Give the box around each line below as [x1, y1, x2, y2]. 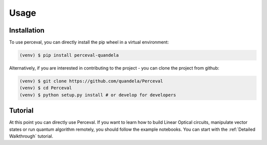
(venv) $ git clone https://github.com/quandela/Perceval [19, 78, 163, 84]
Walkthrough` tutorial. [9, 133, 53, 139]
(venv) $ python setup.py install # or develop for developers [19, 92, 177, 98]
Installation [9, 26, 44, 35]
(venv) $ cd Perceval [19, 85, 72, 91]
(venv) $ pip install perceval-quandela [19, 52, 119, 58]
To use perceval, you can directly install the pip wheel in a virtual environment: [9, 39, 169, 45]
